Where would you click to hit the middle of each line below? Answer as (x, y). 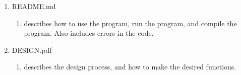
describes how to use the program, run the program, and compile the (130, 23)
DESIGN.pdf (32, 50)
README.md (34, 6)
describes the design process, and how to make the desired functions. (130, 67)
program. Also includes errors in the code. (89, 33)
